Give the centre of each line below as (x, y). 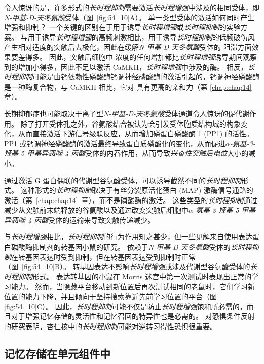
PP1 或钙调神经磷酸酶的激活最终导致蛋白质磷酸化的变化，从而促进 (115, 143)
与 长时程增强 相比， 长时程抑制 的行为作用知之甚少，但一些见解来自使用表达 (128, 237)
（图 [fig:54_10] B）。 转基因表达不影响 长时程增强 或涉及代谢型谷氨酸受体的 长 (131, 267)
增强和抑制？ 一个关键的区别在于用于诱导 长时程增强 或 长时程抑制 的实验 (122, 27)
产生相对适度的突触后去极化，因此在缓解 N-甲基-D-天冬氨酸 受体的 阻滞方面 (128, 47)
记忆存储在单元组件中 (57, 353)
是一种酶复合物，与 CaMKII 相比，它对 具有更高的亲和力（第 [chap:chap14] (128, 86)
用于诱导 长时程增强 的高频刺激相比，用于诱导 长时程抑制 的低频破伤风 (141, 37)
